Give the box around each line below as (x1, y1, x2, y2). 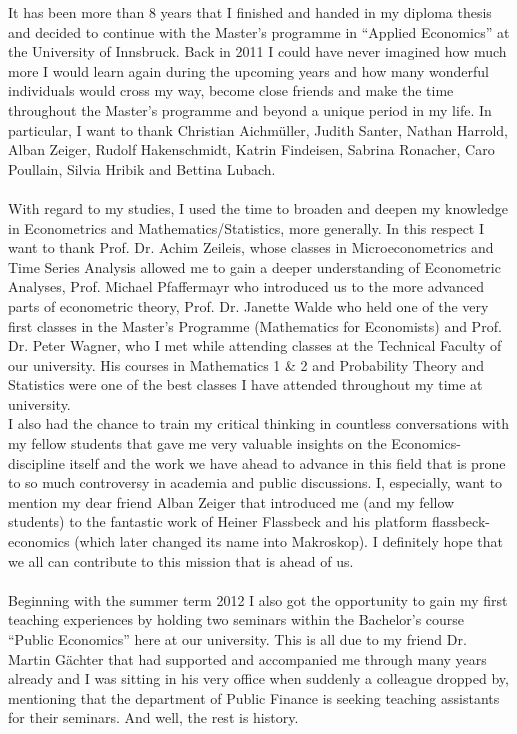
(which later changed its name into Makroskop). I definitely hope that (74, 531, 503, 552)
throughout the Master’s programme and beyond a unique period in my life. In (8, 99, 492, 120)
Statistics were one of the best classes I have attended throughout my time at (8, 374, 483, 395)
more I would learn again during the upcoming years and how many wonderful (8, 60, 489, 81)
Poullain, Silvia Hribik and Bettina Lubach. (8, 158, 276, 179)
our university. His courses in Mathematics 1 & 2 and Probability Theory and (8, 354, 485, 375)
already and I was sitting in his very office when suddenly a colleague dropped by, (8, 668, 509, 689)
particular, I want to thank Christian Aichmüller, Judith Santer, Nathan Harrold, (8, 119, 508, 140)
